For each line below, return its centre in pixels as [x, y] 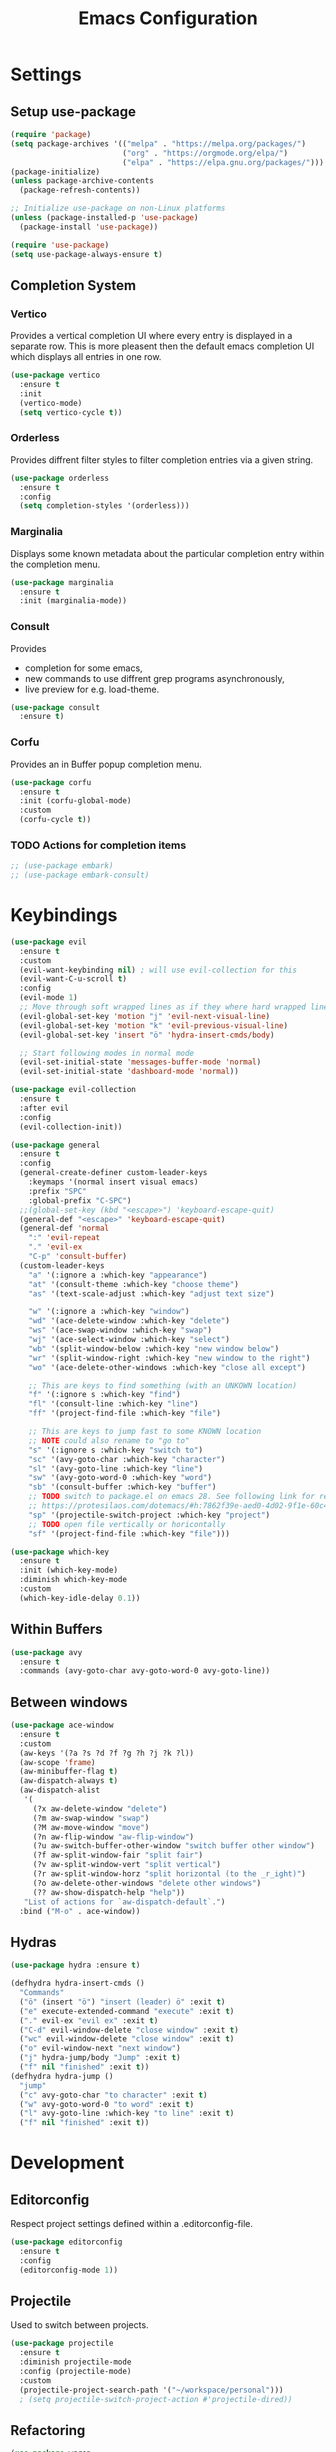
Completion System [73, 285]
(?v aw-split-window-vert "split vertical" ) [127, 1865]
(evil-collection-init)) [71, 1127]
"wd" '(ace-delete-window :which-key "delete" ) [129, 1321]
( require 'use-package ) [60, 245]
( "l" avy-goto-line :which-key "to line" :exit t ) [127, 2113]
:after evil [44, 1108]
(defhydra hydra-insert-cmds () [77, 1983]
